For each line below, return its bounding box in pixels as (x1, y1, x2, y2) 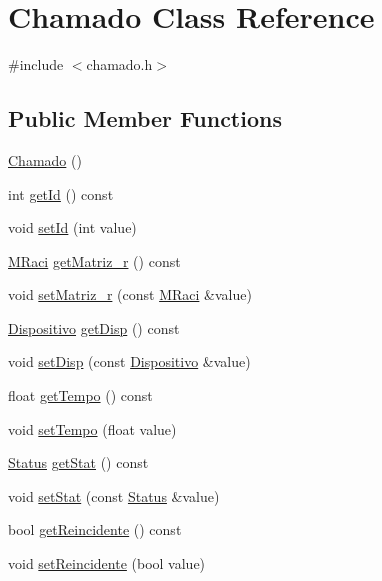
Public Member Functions (8, 103, 282, 134)
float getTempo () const (8, 385, 153, 406)
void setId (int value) (8, 217, 137, 238)
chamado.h (86, 54, 153, 75)
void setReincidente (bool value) (8, 553, 206, 574)
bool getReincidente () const (8, 519, 182, 540)
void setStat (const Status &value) (8, 485, 220, 506)
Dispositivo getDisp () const (8, 317, 180, 338)
